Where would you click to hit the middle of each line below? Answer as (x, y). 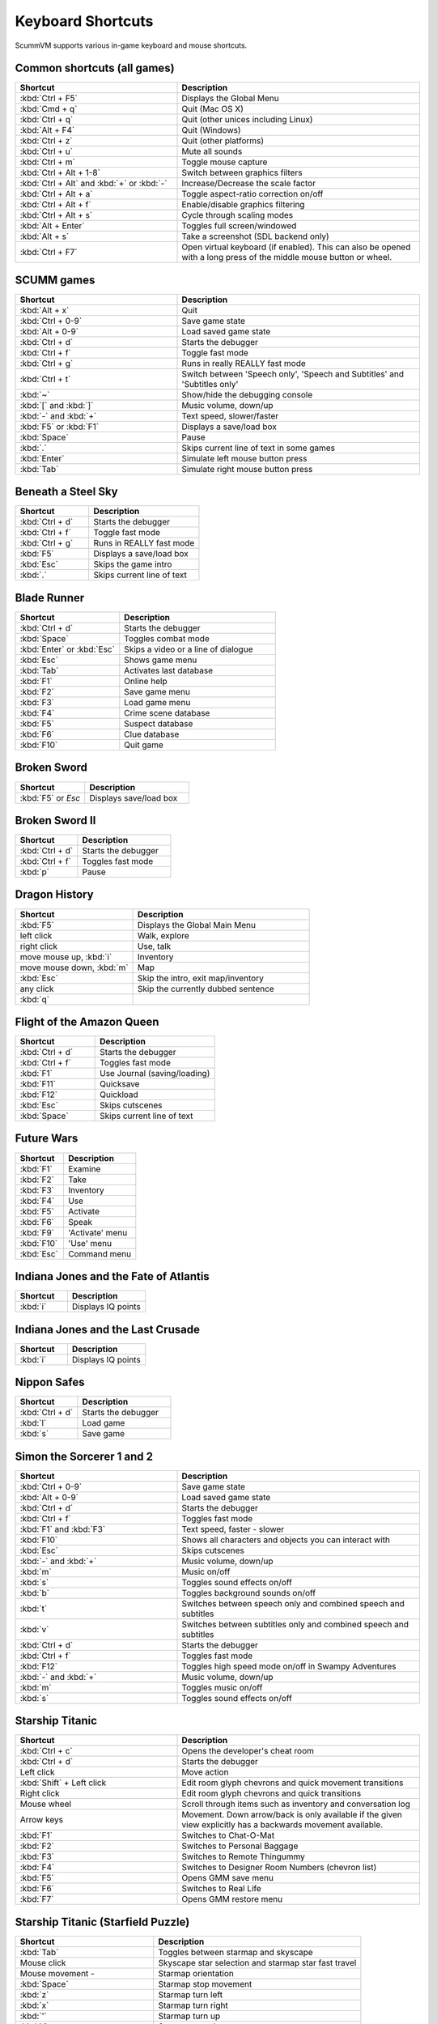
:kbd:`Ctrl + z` (46, 141)
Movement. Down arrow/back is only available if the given (292, 1815)
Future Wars (47, 1139)
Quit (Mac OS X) (213, 109)
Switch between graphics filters (242, 172)
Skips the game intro (133, 564)
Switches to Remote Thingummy (243, 1856)
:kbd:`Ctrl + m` (48, 162)
